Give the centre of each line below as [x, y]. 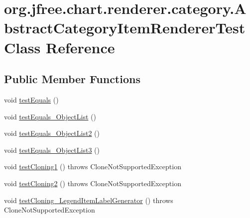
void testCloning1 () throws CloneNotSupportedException [93, 166]
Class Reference [60, 47]
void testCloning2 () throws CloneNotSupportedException [93, 183]
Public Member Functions [72, 79]
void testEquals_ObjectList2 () [52, 133]
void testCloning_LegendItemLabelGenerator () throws [89, 200]
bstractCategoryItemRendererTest [125, 28]
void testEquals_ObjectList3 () [52, 150]
